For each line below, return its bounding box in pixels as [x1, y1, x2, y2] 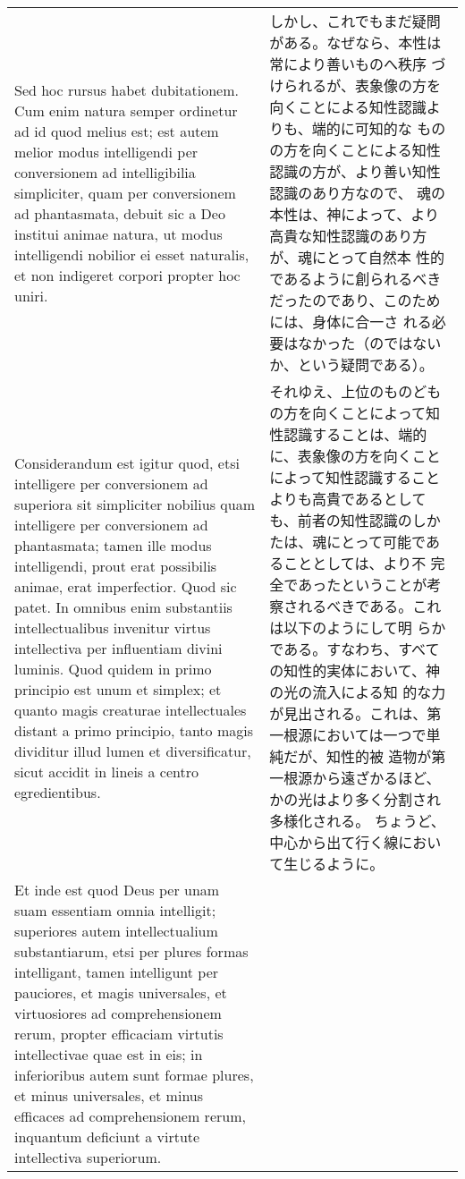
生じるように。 [283, 853, 385, 874]
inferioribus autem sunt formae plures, [14, 1064, 254, 1085]
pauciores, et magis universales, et [14, 982, 227, 1003]
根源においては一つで [283, 725, 427, 745]
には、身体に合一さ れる [269, 311, 432, 332]
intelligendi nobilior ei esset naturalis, [14, 243, 249, 265]
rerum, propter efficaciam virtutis [14, 1023, 224, 1044]
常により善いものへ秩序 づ [269, 54, 446, 74]
